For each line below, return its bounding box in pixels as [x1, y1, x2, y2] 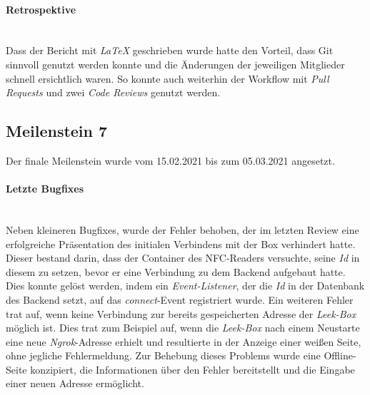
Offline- [324, 348, 356, 363]
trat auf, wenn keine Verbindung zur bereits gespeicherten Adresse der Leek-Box [6, 306, 356, 321]
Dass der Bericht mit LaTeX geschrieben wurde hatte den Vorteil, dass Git [6, 43, 334, 58]
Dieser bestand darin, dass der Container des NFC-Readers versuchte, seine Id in [6, 250, 360, 265]
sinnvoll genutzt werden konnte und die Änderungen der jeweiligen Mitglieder [6, 56, 345, 71]
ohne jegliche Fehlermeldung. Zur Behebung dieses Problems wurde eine [6, 348, 321, 363]
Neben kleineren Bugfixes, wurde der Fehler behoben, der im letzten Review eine [6, 222, 359, 237]
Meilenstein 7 [6, 120, 108, 142]
